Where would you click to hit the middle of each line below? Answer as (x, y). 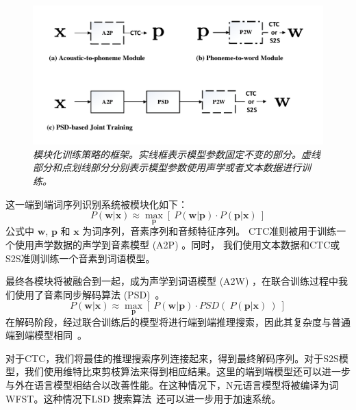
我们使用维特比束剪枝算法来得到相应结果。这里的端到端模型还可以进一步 (187, 371)
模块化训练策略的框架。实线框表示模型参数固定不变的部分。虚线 (177, 154)
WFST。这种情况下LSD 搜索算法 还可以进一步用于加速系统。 (143, 398)
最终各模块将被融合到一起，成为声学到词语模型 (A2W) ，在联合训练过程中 (172, 281)
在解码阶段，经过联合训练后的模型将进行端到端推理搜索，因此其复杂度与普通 (178, 321)
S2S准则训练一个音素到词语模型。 (80, 258)
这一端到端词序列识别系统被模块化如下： (97, 204)
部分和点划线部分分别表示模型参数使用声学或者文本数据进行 (167, 167)
